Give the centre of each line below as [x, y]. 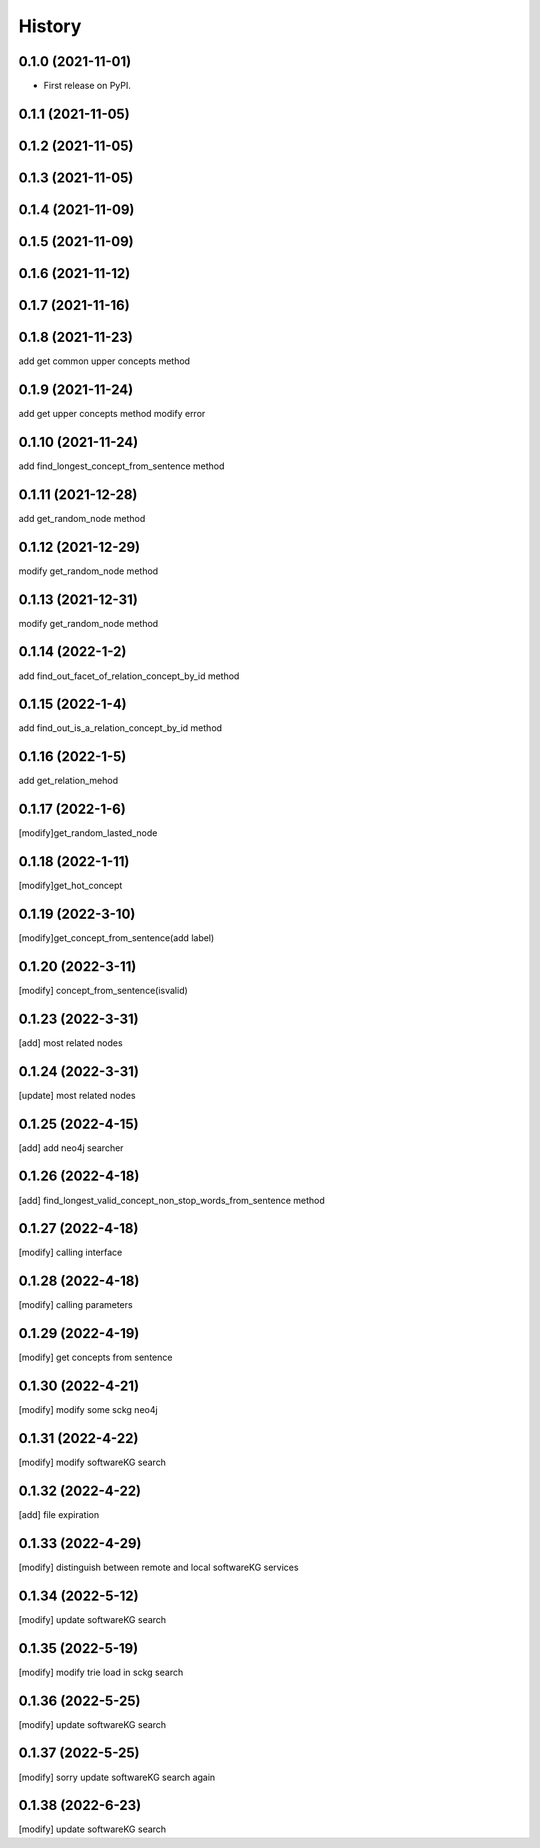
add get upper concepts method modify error [112, 413]
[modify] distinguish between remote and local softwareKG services [158, 1567]
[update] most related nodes [77, 1095]
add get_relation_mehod [68, 781]
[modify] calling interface [70, 1252]
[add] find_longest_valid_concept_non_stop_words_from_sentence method [171, 1200]
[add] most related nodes [71, 1042]
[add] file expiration [59, 1515]
